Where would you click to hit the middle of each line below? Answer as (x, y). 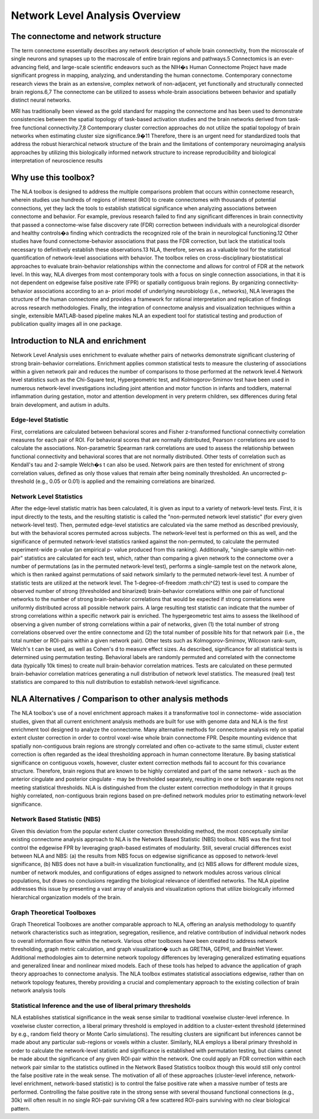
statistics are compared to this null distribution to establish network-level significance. (116, 682)
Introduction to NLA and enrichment (79, 341)
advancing (24, 67)
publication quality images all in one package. (66, 324)
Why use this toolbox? (53, 177)
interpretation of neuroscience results (57, 161)
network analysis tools (38, 991)
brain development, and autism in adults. (61, 404)
